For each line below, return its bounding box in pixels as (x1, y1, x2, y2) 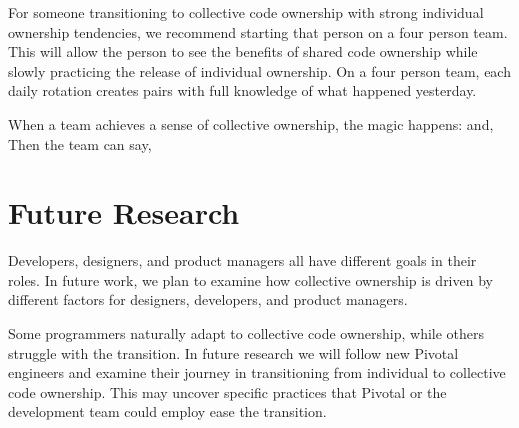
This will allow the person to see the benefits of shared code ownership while (8, 41, 478, 62)
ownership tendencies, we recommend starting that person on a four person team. (8, 21, 508, 42)
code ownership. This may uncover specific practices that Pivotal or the (8, 381, 447, 402)
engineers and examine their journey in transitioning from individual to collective (8, 362, 506, 383)
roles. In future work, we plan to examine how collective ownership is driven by (8, 269, 493, 290)
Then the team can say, (8, 133, 152, 154)
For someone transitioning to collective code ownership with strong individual (8, 2, 484, 22)
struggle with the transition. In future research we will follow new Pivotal (8, 342, 459, 363)
